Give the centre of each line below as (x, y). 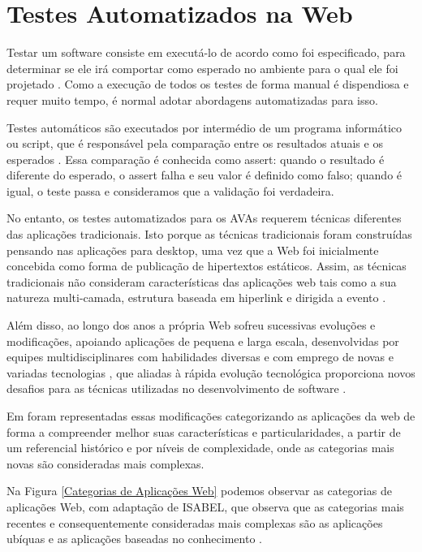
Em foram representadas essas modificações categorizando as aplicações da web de (211, 416)
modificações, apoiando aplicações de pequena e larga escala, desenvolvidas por (203, 341)
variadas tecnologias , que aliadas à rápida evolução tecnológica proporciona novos (211, 372)
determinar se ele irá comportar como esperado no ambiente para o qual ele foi (202, 68)
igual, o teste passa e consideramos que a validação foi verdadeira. (170, 190)
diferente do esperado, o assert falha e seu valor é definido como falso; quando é (205, 175)
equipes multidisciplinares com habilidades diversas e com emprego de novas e (200, 357)
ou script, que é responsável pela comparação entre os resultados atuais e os (195, 143)
